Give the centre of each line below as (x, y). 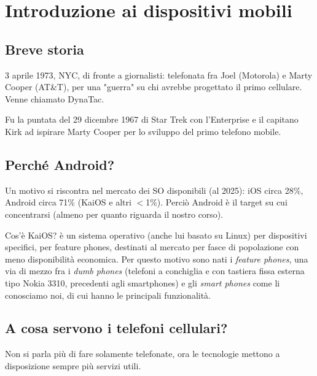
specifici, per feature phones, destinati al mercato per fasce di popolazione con (152, 247)
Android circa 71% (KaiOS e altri (68, 202)
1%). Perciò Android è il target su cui (217, 202)
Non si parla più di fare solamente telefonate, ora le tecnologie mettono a (143, 354)
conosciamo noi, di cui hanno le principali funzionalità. (108, 295)
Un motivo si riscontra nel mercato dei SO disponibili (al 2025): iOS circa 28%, (154, 190)
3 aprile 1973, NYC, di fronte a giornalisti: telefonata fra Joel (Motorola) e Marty (159, 75)
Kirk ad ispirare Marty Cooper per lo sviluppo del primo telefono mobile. (143, 131)
